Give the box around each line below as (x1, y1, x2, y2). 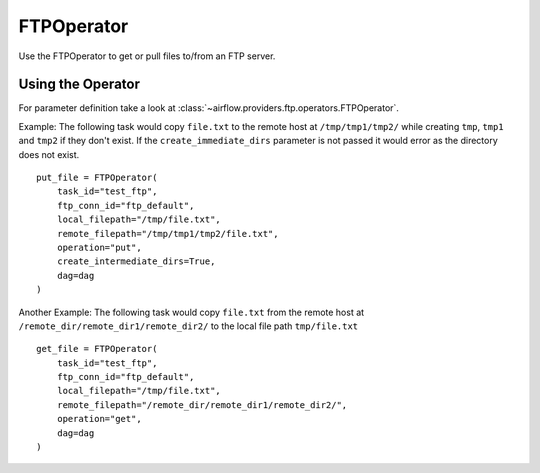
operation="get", (56, 413, 142, 425)
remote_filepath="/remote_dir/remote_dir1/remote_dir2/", (56, 399, 348, 410)
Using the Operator (18, 76, 140, 93)
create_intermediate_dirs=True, (56, 256, 216, 267)
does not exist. (18, 148, 80, 160)
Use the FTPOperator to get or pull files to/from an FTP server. (18, 50, 276, 62)
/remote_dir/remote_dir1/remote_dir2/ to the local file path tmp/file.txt (18, 320, 359, 332)
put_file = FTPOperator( (36, 172, 158, 184)
